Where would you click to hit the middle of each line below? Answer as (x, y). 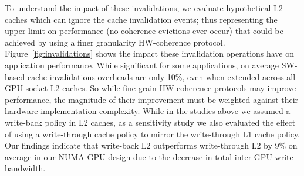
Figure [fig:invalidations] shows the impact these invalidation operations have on (150, 54)
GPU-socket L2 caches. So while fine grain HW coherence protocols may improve (151, 88)
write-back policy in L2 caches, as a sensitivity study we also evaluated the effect (150, 122)
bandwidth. (25, 168)
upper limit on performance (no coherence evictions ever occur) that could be (144, 31)
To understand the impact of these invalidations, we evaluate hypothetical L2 (144, 8)
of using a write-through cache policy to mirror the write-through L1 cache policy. (153, 134)
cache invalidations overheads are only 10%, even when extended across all (161, 76)
